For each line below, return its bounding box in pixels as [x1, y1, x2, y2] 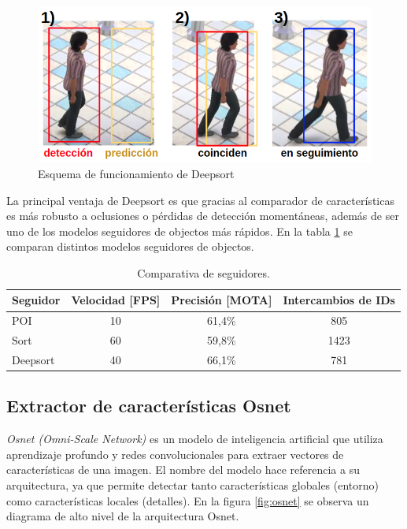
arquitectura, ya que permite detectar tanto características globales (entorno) [6, 477, 379, 494]
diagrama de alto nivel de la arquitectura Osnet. [6, 508, 239, 524]
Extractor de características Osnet [6, 393, 291, 418]
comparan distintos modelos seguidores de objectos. [6, 238, 254, 255]
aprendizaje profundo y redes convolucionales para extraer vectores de [6, 445, 344, 462]
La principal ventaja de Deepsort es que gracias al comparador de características [6, 192, 394, 208]
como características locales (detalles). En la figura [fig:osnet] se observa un [6, 492, 369, 509]
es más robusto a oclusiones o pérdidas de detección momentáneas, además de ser [6, 207, 399, 224]
